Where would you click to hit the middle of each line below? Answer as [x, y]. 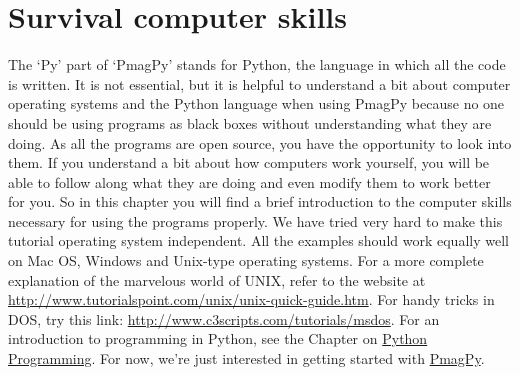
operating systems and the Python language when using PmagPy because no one [256, 103]
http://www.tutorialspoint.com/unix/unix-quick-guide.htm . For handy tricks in [251, 299]
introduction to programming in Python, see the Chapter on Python [218, 338]
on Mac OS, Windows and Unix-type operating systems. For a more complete [246, 260]
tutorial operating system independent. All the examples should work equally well [258, 240]
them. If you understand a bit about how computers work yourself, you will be [249, 162]
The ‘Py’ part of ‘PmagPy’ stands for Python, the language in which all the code [257, 64]
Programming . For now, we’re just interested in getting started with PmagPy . [246, 358]
